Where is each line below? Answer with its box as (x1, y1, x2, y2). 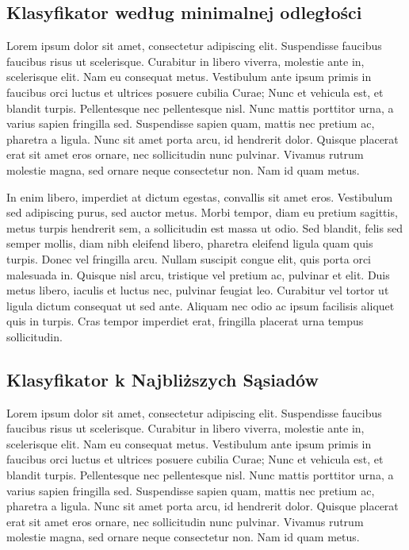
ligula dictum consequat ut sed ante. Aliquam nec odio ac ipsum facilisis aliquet (6, 297, 395, 313)
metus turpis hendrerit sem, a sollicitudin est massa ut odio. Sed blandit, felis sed (6, 219, 403, 236)
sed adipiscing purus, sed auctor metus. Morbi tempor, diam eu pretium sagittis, (6, 204, 398, 221)
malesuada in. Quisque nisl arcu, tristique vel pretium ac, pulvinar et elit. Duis (6, 266, 390, 283)
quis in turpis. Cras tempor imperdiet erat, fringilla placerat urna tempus (6, 313, 364, 329)
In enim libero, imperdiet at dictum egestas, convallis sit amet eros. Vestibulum (6, 188, 393, 205)
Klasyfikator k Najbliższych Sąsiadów (6, 367, 319, 391)
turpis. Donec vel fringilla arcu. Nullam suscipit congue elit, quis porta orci (6, 250, 372, 267)
